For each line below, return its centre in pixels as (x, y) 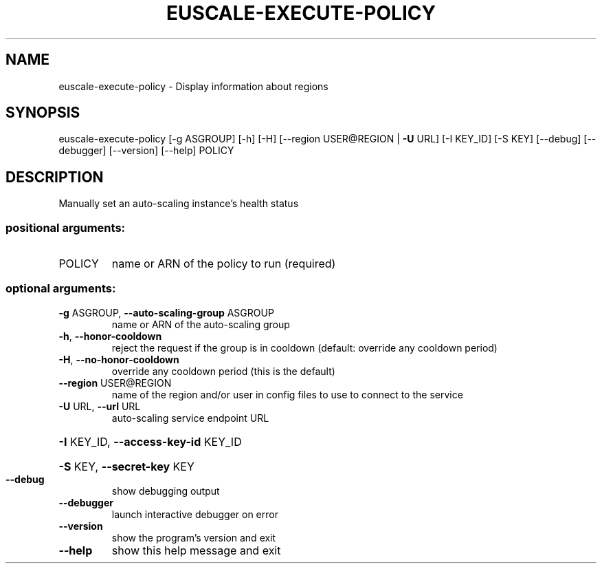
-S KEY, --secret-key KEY (126, 466)
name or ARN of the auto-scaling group (201, 324)
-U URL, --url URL (100, 406)
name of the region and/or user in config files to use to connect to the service (287, 394)
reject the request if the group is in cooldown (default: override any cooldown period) (304, 347)
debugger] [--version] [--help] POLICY (146, 151)
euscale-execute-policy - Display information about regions (193, 86)
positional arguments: (66, 227)
